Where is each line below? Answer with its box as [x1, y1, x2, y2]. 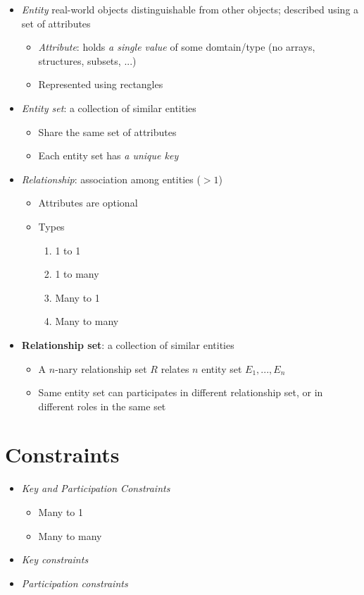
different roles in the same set [38, 398, 166, 413]
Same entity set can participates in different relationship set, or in [38, 385, 323, 400]
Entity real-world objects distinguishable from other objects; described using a [21, 2, 359, 16]
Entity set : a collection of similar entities [21, 100, 196, 115]
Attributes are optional [38, 195, 138, 210]
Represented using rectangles [38, 77, 163, 92]
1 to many [55, 266, 99, 281]
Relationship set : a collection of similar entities [21, 337, 234, 352]
